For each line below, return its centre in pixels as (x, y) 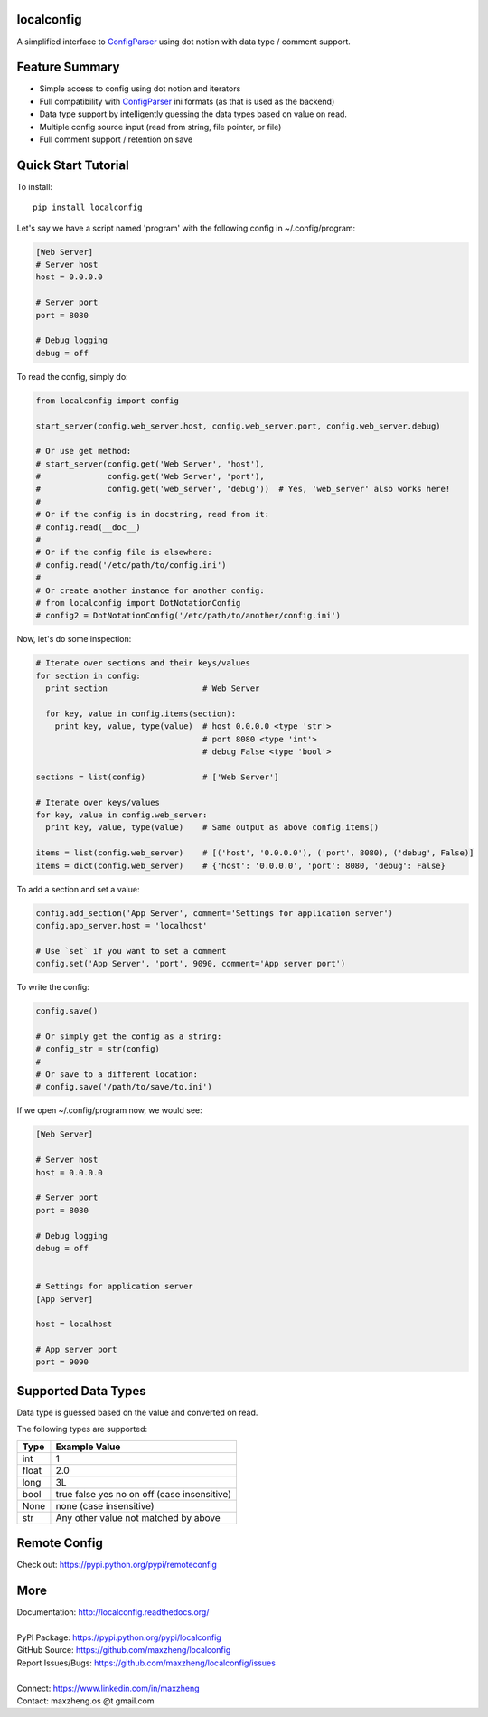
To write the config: (53, 987)
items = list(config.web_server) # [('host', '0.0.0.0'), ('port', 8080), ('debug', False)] (255, 853)
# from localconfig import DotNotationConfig (138, 603)
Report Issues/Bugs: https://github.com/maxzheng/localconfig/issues (146, 1663)
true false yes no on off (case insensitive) (144, 1494)
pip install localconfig (88, 208)
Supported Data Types (81, 1391)
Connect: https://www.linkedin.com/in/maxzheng (108, 1688)
